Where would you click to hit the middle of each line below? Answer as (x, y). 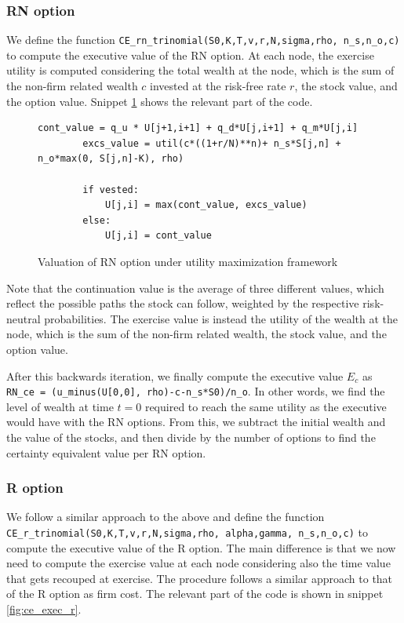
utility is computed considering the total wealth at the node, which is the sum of (200, 70)
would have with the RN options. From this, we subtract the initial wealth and (196, 422)
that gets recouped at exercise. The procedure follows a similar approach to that (200, 578)
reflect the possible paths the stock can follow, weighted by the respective (183, 303)
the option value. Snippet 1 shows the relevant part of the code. (160, 101)
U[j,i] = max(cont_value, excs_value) (206, 205)
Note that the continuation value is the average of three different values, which (195, 288)
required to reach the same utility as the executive (266, 406)
